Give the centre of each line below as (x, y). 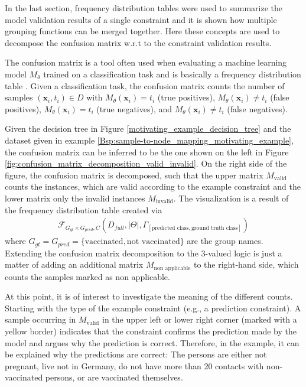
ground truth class (214, 228)
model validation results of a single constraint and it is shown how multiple (141, 19)
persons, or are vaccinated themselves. (114, 377)
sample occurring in (40, 319)
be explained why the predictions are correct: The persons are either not (136, 354)
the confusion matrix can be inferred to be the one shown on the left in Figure (147, 152)
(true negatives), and (134, 108)
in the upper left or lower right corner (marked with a (200, 319)
